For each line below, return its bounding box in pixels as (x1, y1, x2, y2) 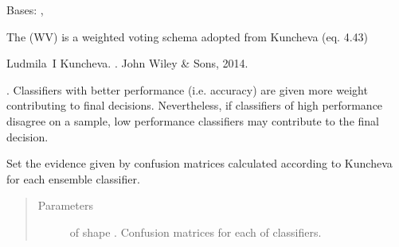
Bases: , (6, 2, 44, 17)
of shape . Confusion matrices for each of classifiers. (69, 223, 322, 240)
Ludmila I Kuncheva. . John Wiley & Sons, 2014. (6, 55, 248, 71)
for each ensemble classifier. (6, 170, 140, 187)
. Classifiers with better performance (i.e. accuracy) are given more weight (6, 81, 368, 98)
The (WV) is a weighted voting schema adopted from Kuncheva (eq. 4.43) (6, 28, 369, 44)
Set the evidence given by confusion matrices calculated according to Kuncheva (6, 155, 393, 172)
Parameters (37, 197, 93, 214)
